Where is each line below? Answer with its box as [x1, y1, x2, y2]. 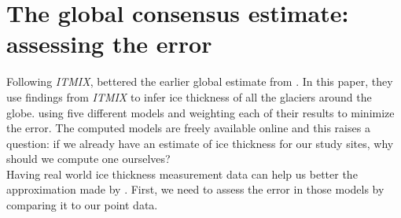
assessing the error [6, 28, 212, 60]
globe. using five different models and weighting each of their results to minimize [6, 104, 395, 120]
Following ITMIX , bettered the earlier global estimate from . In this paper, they [6, 73, 393, 90]
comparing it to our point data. [6, 197, 158, 213]
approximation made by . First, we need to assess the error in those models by [6, 181, 384, 198]
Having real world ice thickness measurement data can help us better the [6, 165, 358, 182]
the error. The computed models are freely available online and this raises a [6, 120, 370, 136]
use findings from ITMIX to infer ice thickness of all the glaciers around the [6, 88, 372, 105]
